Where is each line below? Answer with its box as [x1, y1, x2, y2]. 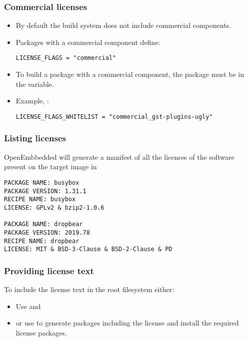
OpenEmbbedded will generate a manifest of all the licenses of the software [4, 151, 234, 162]
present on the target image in [4, 161, 97, 172]
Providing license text [4, 264, 94, 277]
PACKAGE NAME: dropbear [4, 221, 83, 228]
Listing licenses [4, 132, 66, 144]
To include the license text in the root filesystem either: [4, 284, 174, 295]
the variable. [15, 78, 54, 89]
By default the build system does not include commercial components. [15, 20, 231, 30]
